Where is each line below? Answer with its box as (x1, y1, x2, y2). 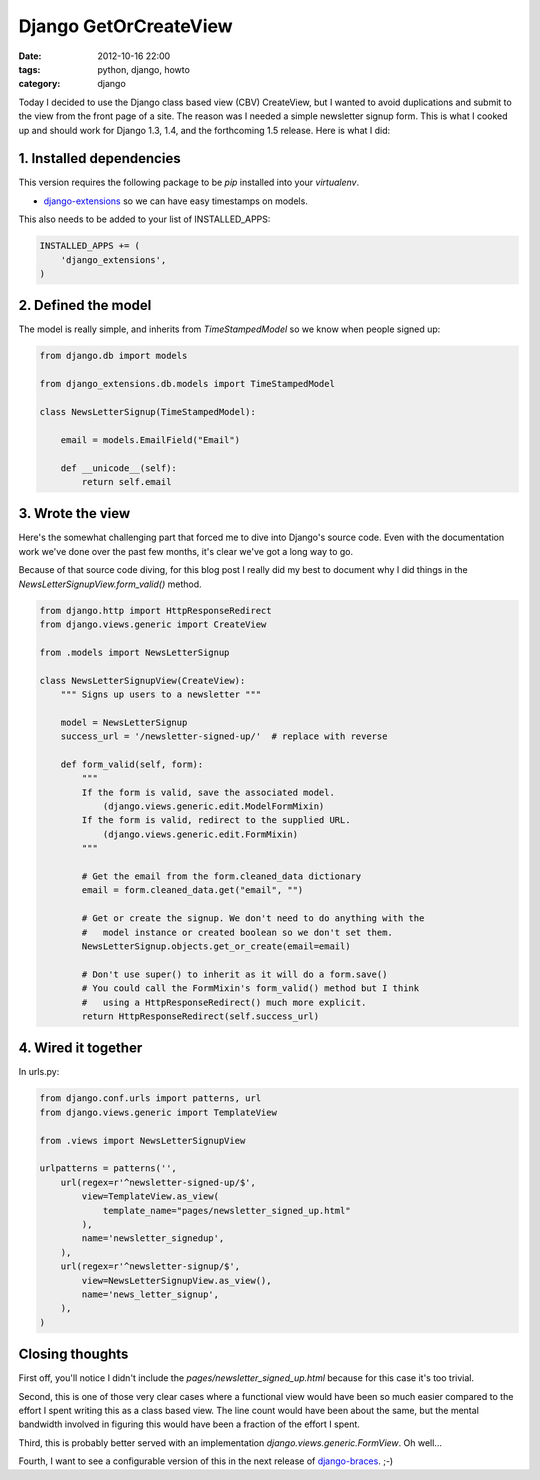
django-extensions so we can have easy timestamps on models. (43, 195, 309, 207)
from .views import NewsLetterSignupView (39, 1135, 246, 1146)
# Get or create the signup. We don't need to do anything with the (81, 913, 425, 924)
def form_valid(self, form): (60, 758, 204, 770)
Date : (18, 50, 42, 62)
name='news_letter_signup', (81, 1288, 220, 1300)
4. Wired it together (18, 1040, 143, 1057)
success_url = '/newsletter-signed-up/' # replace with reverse (60, 731, 388, 742)
